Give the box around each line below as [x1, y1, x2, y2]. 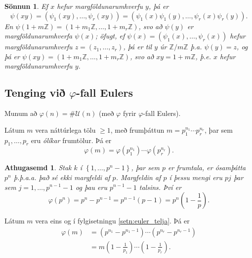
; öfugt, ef [95, 31, 125, 41]
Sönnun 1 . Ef [4, 1, 48, 11]
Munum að [4, 108, 38, 118]
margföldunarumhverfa [4, 31, 73, 41]
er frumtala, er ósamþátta [168, 162, 246, 173]
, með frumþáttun [110, 124, 165, 135]
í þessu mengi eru [169, 172, 223, 182]
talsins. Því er [139, 182, 181, 192]
